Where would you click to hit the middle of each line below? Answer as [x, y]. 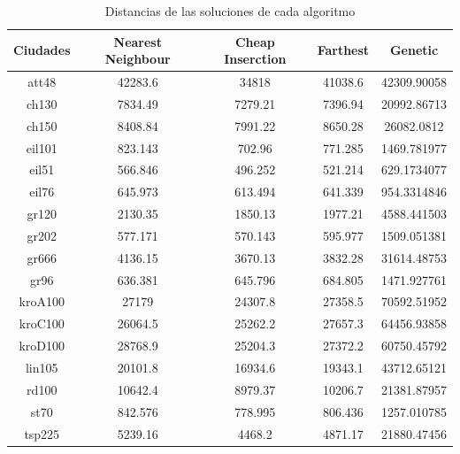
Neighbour [138, 59]
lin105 [42, 367]
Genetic [414, 50]
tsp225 [42, 433]
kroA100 [42, 301]
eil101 [42, 147]
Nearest [138, 41]
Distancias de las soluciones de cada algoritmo [230, 11]
